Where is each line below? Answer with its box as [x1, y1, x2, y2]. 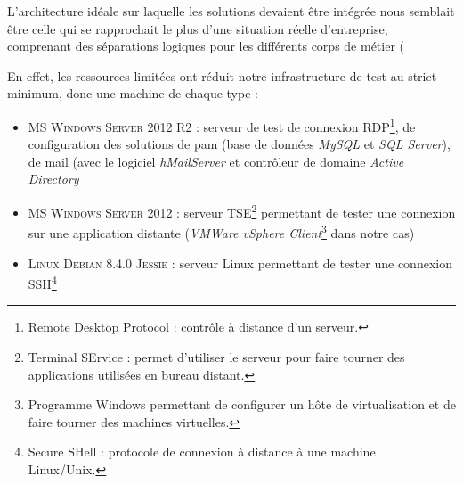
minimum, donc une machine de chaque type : [7, 84, 258, 103]
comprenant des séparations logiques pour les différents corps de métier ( [7, 37, 405, 55]
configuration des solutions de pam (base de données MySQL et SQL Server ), [28, 135, 451, 153]
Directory [28, 169, 79, 188]
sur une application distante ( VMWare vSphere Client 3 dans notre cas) [28, 221, 415, 242]
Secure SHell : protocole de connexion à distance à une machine [28, 442, 376, 461]
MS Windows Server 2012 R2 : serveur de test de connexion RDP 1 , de [28, 114, 416, 136]
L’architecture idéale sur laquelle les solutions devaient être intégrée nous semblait [7, 2, 455, 20]
